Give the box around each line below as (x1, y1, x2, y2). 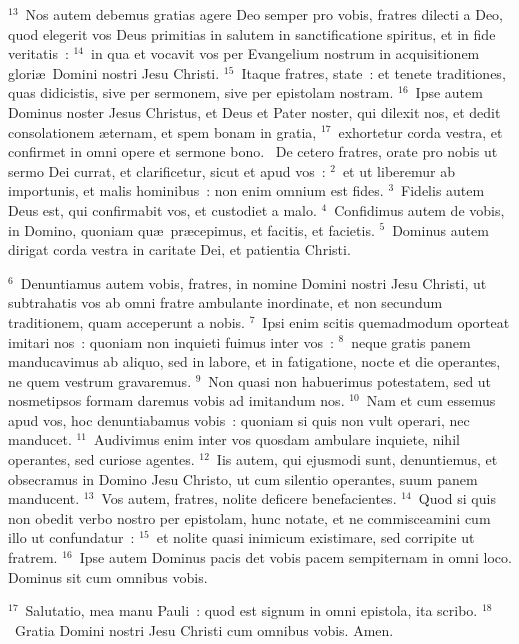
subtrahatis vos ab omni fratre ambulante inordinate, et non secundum (8, 292, 443, 313)
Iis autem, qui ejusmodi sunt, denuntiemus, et (216, 449, 498, 470)
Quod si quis (418, 488, 496, 509)
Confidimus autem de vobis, (334, 199, 505, 220)
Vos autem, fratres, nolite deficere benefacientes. (101, 488, 397, 509)
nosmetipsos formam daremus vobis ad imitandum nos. (8, 390, 345, 411)
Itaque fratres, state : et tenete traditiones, (241, 62, 506, 83)
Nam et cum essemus (366, 390, 496, 411)
